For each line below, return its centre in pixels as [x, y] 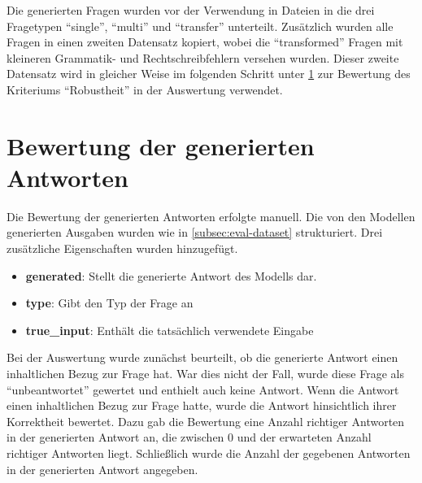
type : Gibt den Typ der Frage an [109, 303]
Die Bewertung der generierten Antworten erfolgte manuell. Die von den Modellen [211, 216]
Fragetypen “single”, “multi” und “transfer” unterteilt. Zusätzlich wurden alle [200, 26]
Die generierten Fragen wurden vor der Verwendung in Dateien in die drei [191, 10]
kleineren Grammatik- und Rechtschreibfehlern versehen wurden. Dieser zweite [203, 57]
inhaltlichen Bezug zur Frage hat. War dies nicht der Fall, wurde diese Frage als [205, 374]
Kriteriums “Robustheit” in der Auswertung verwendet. [145, 89]
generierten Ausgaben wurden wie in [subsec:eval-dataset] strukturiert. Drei [195, 232]
